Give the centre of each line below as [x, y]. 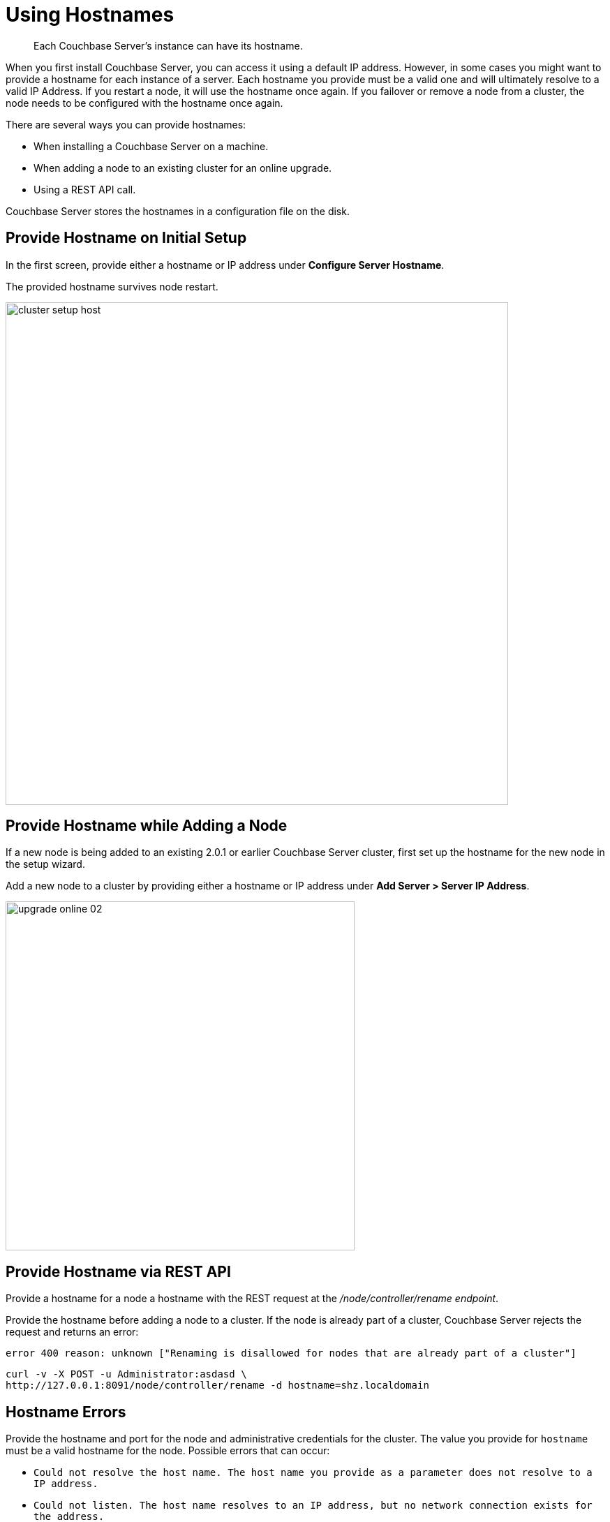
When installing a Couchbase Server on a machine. [151, 146]
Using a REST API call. [85, 189]
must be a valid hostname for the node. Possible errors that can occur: [168, 1451]
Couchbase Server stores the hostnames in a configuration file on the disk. [178, 211]
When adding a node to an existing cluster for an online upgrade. [183, 168]
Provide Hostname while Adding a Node [147, 826]
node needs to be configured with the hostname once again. [144, 103]
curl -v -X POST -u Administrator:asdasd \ [126, 1374]
